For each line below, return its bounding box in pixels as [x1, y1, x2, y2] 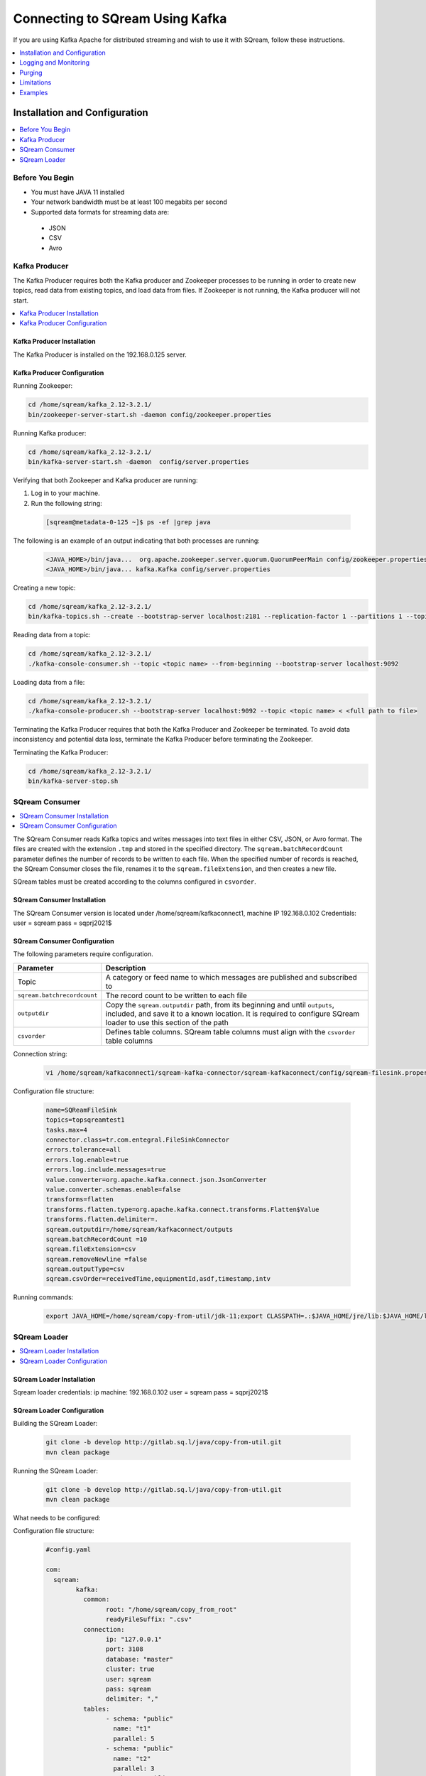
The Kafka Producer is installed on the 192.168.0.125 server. [13, 350, 187, 359]
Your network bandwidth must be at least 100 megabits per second [31, 197, 227, 206]
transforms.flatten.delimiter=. [45, 1215, 159, 1223]
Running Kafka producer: [13, 428, 87, 437]
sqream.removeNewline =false [45, 1255, 148, 1263]
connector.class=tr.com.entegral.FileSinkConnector [45, 1135, 230, 1144]
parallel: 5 [113, 1734, 155, 1743]
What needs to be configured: [13, 1514, 101, 1522]
